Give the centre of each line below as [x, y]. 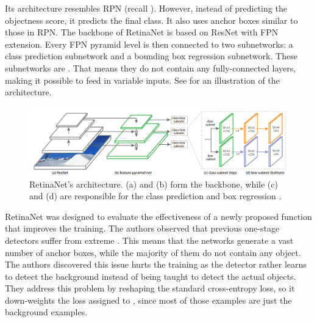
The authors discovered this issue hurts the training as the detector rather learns [156, 264]
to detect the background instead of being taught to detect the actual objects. [151, 276]
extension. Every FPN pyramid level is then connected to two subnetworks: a [149, 44]
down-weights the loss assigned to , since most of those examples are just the [148, 300]
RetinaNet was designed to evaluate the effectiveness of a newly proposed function [158, 216]
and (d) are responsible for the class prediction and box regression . [155, 196]
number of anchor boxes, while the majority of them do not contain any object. [153, 252]
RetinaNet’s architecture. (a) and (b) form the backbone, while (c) [154, 184]
